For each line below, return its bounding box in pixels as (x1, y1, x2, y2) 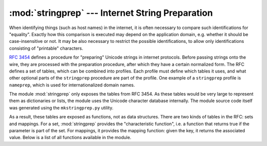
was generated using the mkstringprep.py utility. (9, 105, 114, 110)
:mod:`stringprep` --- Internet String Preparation (9, 7, 213, 18)
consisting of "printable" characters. (9, 45, 84, 51)
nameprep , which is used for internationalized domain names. (9, 82, 135, 88)
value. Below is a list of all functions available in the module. (9, 135, 132, 141)
